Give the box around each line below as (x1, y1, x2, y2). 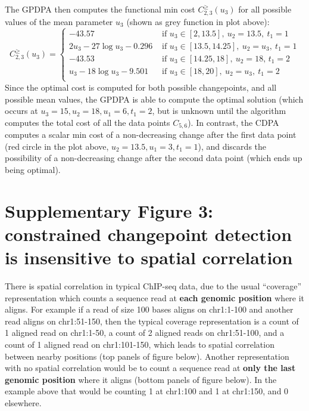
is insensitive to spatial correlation (5, 245, 293, 270)
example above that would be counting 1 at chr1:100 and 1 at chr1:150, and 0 (5, 385, 289, 397)
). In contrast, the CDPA (188, 116, 279, 128)
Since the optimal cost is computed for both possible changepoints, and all (5, 81, 277, 93)
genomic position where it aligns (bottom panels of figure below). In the (5, 373, 277, 385)
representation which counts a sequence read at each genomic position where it (5, 291, 305, 304)
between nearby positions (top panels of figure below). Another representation (5, 350, 289, 362)
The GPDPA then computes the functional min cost (5, 3, 195, 15)
